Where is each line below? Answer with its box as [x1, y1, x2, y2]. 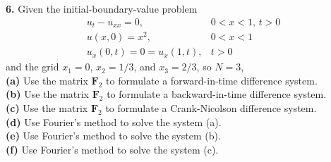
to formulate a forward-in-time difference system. [106, 73, 318, 87]
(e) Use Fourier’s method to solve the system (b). [6, 128, 221, 143]
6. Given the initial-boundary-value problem [6, 1, 198, 15]
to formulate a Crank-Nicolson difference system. [105, 101, 317, 115]
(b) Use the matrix [6, 87, 90, 101]
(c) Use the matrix [6, 101, 88, 115]
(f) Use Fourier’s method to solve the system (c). [6, 142, 219, 156]
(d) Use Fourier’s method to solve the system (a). [6, 114, 222, 129]
